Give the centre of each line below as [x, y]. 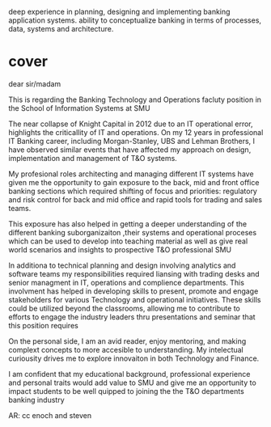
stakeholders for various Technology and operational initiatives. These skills [135, 299]
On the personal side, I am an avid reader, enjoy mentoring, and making [127, 341]
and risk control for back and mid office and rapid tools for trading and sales [135, 199]
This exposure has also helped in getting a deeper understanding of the [128, 224]
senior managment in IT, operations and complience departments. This [127, 282]
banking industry [36, 400]
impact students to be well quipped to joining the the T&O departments [126, 391]
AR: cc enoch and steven [50, 415]
